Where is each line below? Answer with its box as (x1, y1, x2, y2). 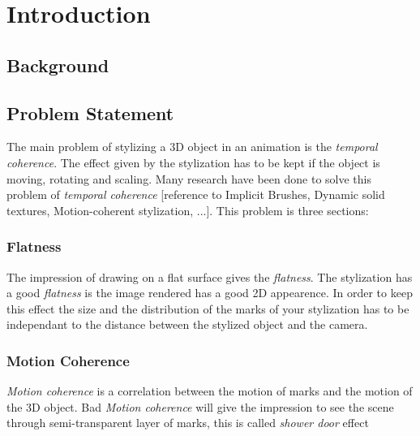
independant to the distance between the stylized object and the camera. (6, 316, 368, 333)
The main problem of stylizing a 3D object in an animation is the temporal (6, 138, 378, 155)
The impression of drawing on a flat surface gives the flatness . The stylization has (6, 268, 413, 285)
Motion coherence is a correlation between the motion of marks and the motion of (6, 382, 413, 399)
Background (6, 52, 109, 77)
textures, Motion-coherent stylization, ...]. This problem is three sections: (6, 201, 369, 218)
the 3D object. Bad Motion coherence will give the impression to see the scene (6, 398, 394, 415)
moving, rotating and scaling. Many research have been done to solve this (6, 170, 371, 187)
